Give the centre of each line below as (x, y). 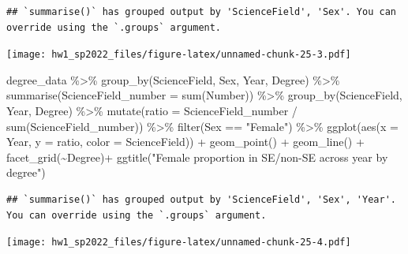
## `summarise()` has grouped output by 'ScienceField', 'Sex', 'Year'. (201, 200)
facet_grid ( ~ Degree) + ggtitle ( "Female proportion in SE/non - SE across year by (197, 157)
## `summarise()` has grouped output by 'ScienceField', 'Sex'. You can (201, 12)
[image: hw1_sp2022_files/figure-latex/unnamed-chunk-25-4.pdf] (179, 243)
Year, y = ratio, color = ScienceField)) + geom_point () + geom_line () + (185, 142)
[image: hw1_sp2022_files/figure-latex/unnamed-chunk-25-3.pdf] (179, 55)
